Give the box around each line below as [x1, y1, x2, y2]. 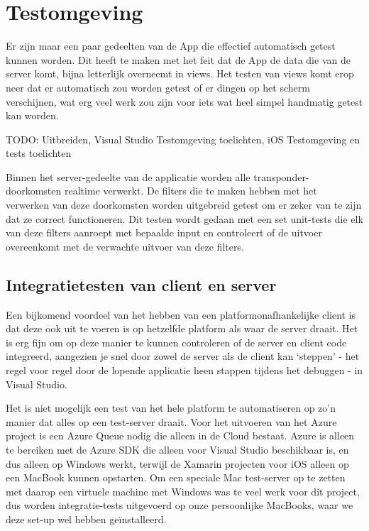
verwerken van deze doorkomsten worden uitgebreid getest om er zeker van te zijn [6, 197, 362, 212]
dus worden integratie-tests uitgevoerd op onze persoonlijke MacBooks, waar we [6, 498, 353, 513]
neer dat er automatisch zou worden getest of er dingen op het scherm [6, 80, 310, 94]
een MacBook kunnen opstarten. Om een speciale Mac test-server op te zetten [6, 470, 346, 485]
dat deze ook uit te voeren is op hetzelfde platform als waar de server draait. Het [6, 321, 358, 336]
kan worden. [6, 108, 59, 123]
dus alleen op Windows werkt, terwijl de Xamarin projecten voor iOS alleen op [6, 456, 349, 471]
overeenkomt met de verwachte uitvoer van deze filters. [6, 239, 244, 253]
